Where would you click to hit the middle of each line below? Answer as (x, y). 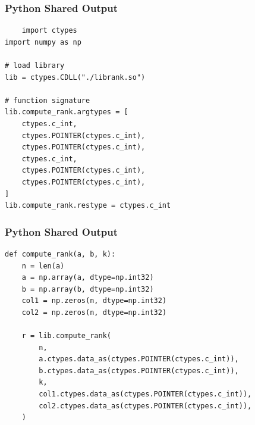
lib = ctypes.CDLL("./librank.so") (75, 77)
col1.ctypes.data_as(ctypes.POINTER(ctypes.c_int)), (145, 394)
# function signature (48, 100)
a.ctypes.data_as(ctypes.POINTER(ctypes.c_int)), (139, 359)
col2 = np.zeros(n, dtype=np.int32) (94, 312)
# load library (35, 65)
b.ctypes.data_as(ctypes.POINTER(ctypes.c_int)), (139, 371)
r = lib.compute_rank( (66, 336)
